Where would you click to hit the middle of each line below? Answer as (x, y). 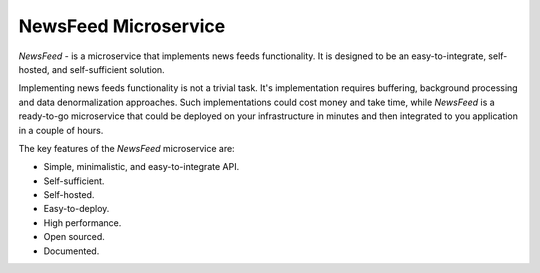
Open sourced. (74, 237)
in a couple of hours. (61, 130)
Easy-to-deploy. (76, 209)
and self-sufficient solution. (108, 69)
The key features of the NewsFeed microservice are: (126, 148)
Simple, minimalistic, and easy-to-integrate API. (141, 167)
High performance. (82, 222)
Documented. (71, 251)
